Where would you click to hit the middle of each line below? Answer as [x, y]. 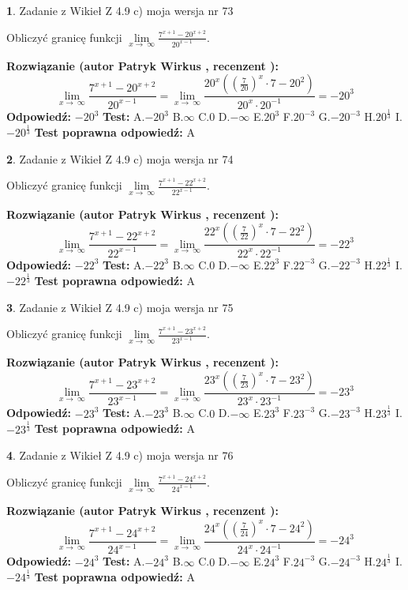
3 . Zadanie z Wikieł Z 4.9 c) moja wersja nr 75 [120, 307]
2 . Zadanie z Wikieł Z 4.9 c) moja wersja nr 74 [120, 158]
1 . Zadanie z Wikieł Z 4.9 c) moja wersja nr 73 [120, 10]
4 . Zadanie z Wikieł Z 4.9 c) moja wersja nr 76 [120, 455]
